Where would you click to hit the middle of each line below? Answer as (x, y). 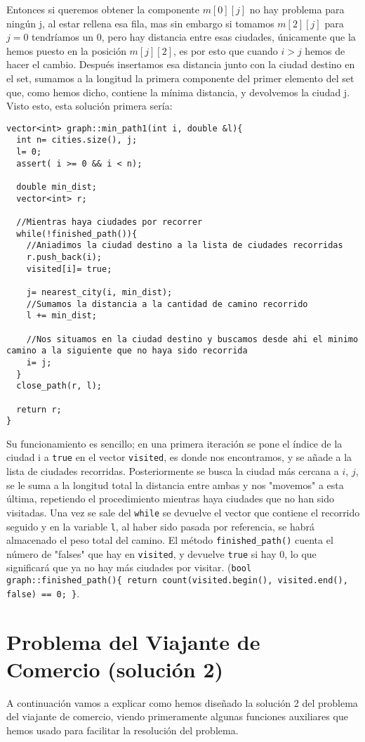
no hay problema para (297, 9)
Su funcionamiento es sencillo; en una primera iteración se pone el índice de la (174, 443)
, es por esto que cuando (226, 50)
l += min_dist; (61, 316)
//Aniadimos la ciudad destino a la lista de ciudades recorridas (185, 246)
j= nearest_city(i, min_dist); (99, 292)
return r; (39, 409)
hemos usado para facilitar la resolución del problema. (122, 730)
